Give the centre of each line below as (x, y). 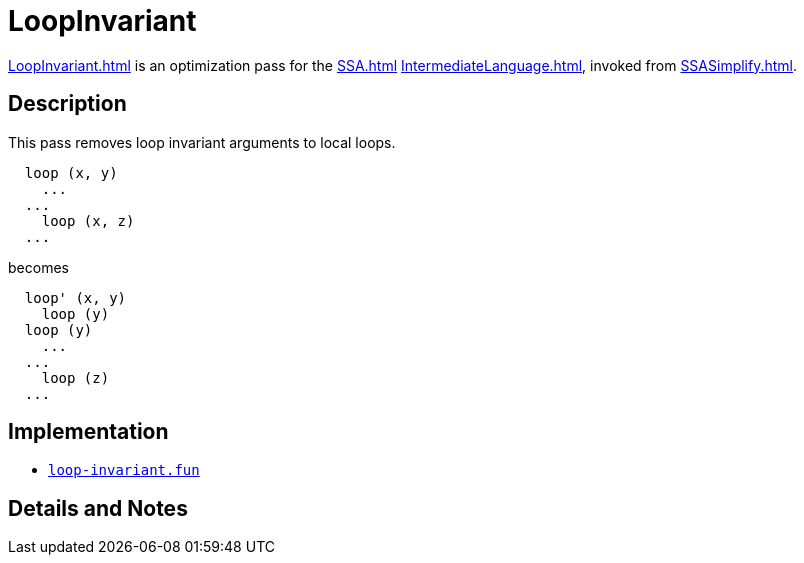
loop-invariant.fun (124, 470)
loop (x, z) (88, 220)
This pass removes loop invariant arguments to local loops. (202, 142)
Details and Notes (98, 508)
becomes (38, 267)
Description (67, 104)
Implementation (88, 432)
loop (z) (75, 377)
